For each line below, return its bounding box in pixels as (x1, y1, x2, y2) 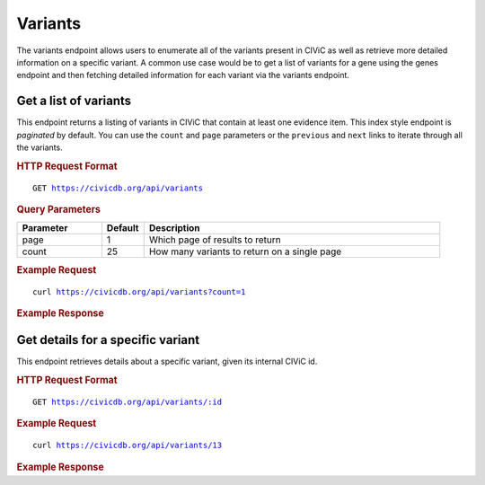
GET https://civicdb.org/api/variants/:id (32, 397, 223, 408)
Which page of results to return (148, 234, 282, 246)
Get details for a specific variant (16, 332, 200, 348)
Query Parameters (16, 203, 101, 216)
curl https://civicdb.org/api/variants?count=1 (32, 287, 246, 296)
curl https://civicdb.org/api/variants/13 (32, 440, 223, 451)
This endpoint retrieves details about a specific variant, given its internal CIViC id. (16, 356, 318, 367)
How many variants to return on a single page (148, 245, 342, 258)
